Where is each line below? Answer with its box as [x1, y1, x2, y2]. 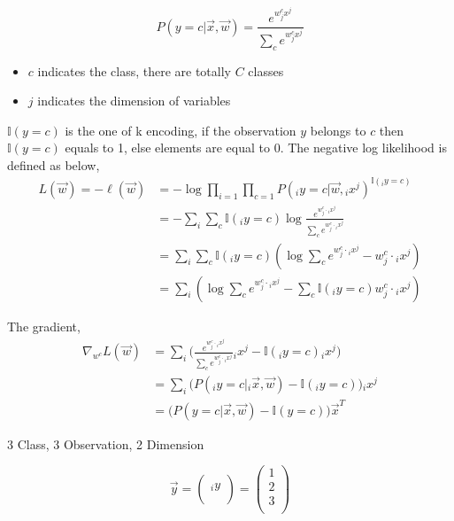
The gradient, [7, 316, 81, 335]
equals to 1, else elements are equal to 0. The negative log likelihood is [65, 138, 447, 157]
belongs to [310, 121, 366, 139]
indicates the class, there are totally [37, 61, 231, 80]
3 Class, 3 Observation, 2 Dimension [7, 434, 204, 453]
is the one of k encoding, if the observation [65, 121, 296, 139]
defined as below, [7, 155, 100, 174]
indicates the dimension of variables [37, 91, 231, 110]
